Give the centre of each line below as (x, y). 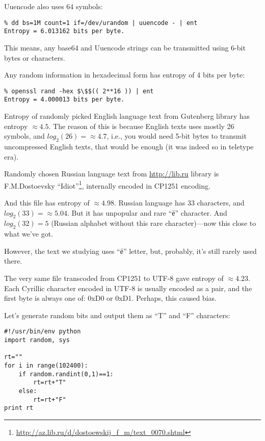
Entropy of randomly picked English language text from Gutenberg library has (127, 116)
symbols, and (24, 136)
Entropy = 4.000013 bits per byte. (64, 100)
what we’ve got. (29, 234)
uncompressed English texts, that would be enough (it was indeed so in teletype (129, 146)
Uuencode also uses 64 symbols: (54, 6)
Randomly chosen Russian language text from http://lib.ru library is (112, 174)
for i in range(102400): (46, 365)
